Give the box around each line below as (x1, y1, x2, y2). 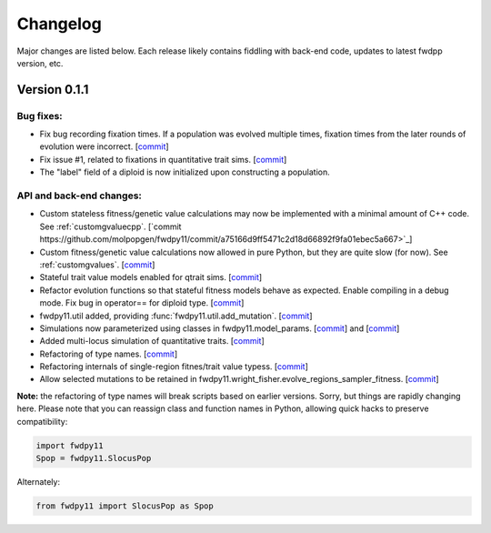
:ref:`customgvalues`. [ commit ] (39, 259, 155, 270)
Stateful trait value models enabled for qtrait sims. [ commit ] (39, 272, 263, 283)
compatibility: (16, 416, 68, 427)
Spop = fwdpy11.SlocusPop (35, 453, 152, 464)
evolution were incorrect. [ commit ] (39, 141, 169, 152)
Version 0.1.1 (16, 82, 89, 97)
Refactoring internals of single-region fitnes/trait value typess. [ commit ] (39, 361, 308, 372)
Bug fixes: (16, 109, 63, 122)
